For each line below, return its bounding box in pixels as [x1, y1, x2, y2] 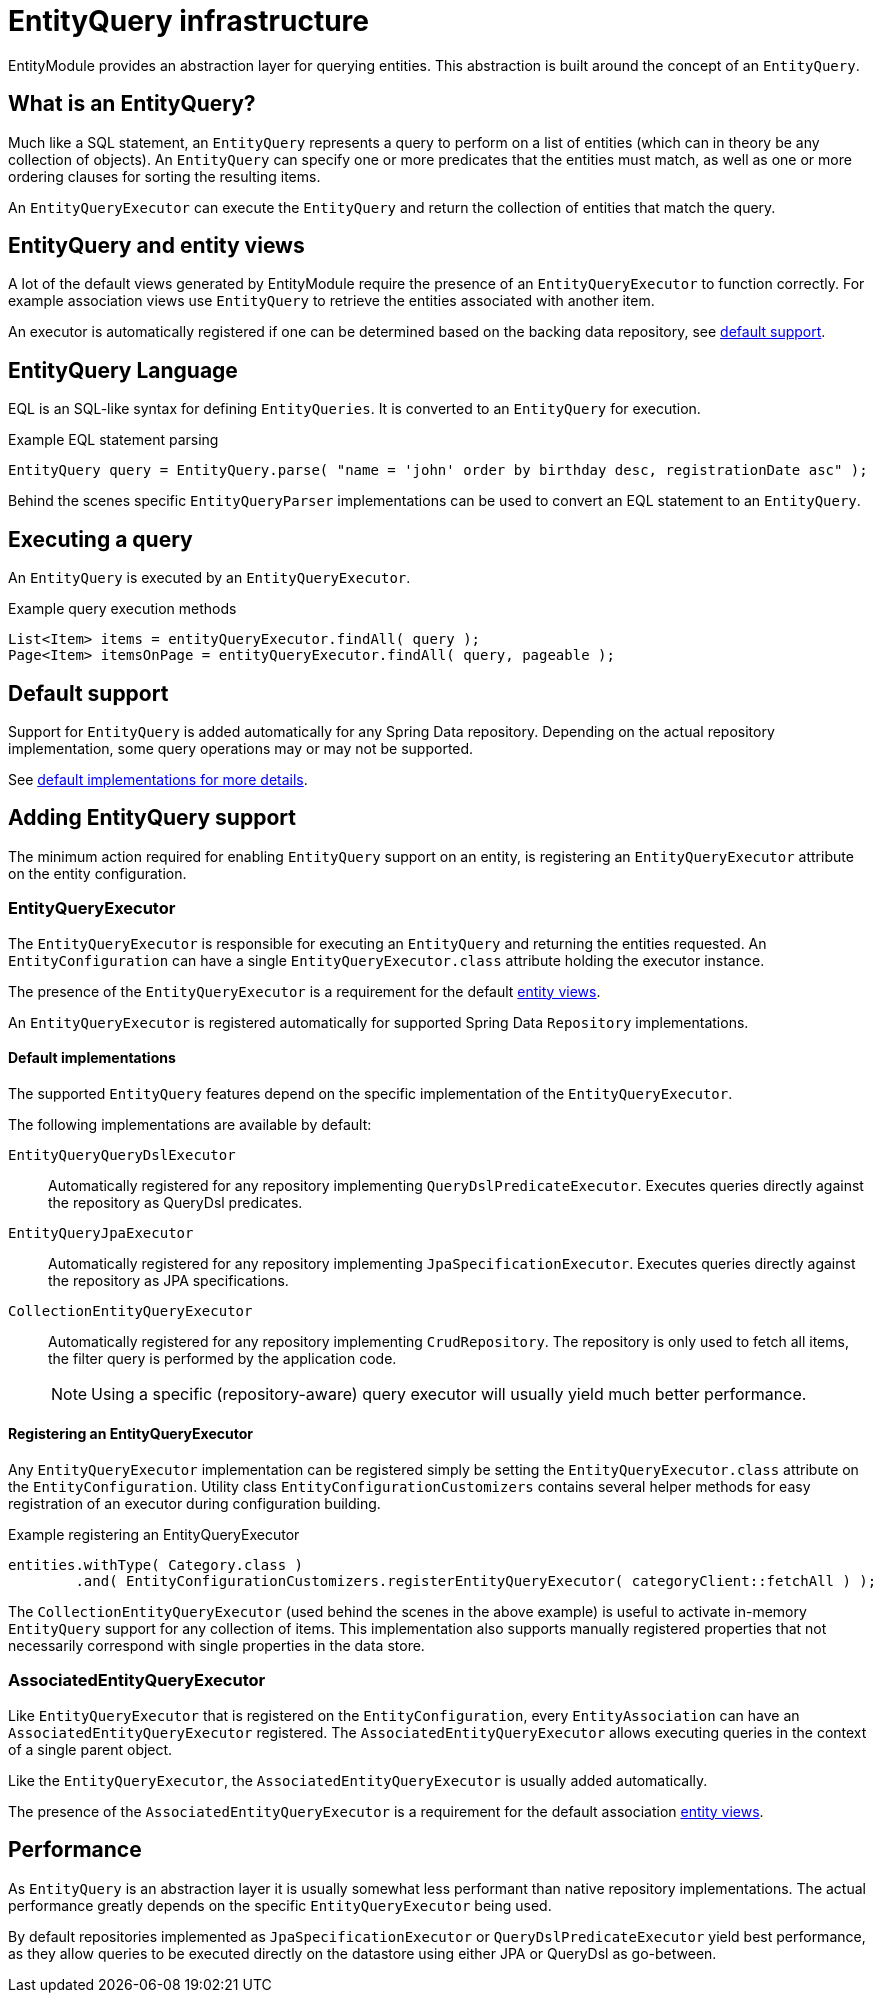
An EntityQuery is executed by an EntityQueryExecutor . [8, 569, 411, 587]
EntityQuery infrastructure [8, 4, 369, 38]
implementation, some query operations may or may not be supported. [8, 739, 474, 757]
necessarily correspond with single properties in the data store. [8, 1637, 425, 1654]
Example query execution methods [8, 600, 237, 618]
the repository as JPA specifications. [48, 1271, 289, 1289]
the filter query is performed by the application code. [48, 1349, 397, 1367]
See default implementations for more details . [8, 770, 308, 788]
